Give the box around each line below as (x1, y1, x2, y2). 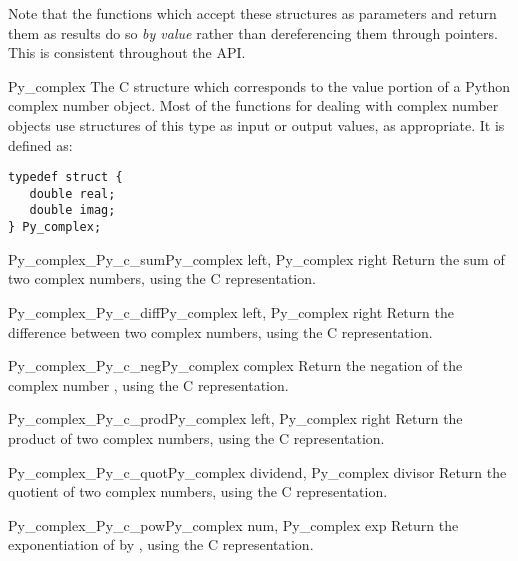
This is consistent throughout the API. (8, 42, 246, 63)
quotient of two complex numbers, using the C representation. (8, 481, 388, 502)
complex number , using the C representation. (8, 374, 289, 395)
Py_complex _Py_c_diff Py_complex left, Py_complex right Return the (8, 301, 454, 322)
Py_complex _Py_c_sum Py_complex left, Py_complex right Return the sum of (8, 248, 505, 269)
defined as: (8, 134, 73, 155)
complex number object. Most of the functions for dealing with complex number (8, 95, 499, 116)
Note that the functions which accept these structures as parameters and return (8, 3, 497, 23)
